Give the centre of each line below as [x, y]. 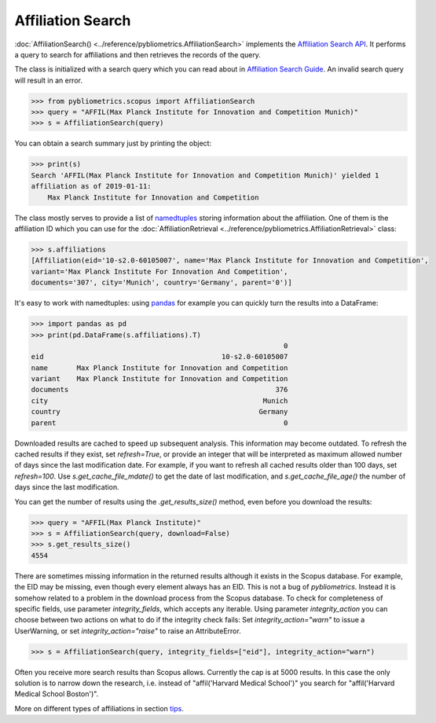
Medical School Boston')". [57, 694]
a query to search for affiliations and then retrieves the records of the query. [137, 54]
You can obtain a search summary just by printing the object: [113, 143]
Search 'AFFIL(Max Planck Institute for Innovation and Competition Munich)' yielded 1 [205, 175]
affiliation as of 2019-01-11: [92, 186]
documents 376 [159, 390]
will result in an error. [48, 80]
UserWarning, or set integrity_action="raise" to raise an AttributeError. [128, 631]
